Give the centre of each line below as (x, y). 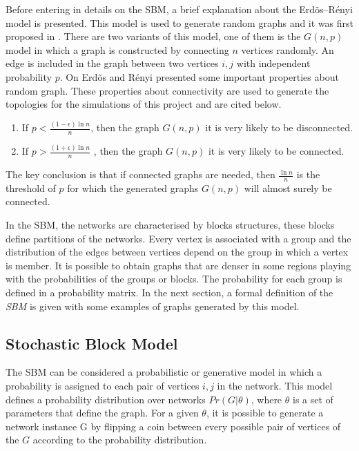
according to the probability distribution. (120, 440)
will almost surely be (288, 188)
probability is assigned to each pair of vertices (103, 385)
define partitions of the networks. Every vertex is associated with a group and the (178, 238)
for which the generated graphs (133, 188)
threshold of (31, 188)
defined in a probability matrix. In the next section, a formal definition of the (169, 292)
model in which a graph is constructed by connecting (117, 49)
